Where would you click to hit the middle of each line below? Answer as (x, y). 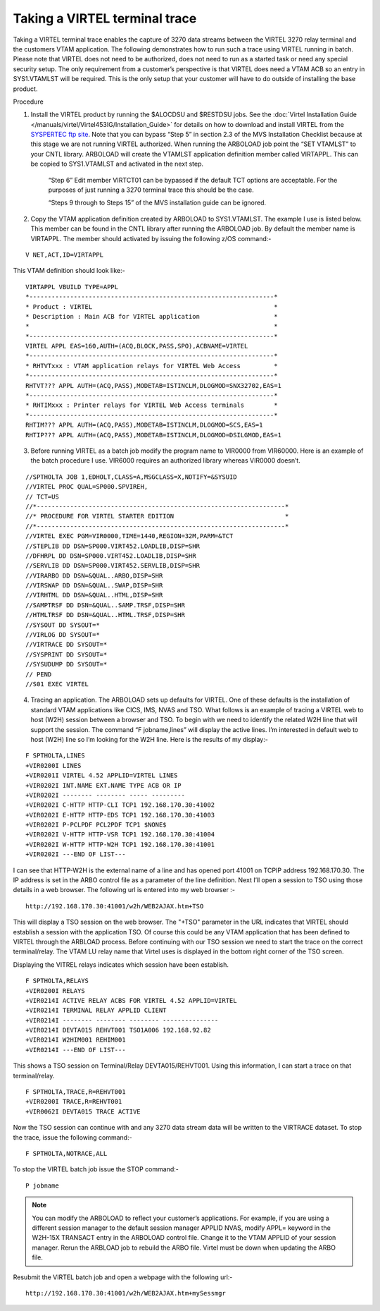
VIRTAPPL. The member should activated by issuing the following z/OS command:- (151, 238)
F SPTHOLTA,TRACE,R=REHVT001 (76, 1092)
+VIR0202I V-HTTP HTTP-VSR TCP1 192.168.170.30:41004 (120, 835)
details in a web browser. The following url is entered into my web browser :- (124, 890)
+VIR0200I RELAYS (55, 990)
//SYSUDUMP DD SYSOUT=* (66, 664)
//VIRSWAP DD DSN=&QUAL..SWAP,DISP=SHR (94, 586)
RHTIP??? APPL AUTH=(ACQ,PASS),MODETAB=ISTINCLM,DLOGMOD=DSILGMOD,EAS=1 (153, 435)
